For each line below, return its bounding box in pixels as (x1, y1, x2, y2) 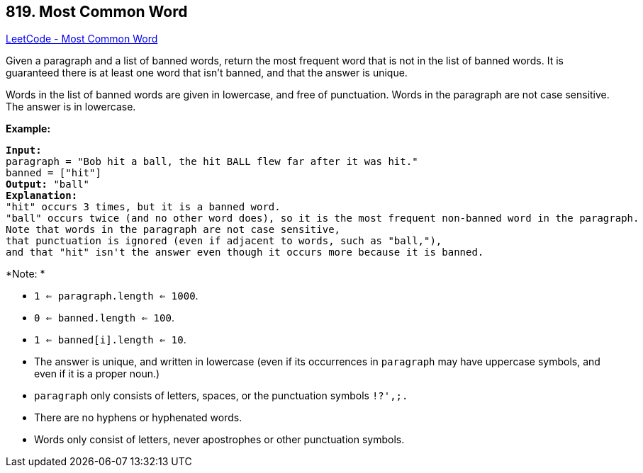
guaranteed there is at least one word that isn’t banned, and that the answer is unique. (6, 67, 408, 79)
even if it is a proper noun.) (34, 367, 160, 380)
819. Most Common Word (6, 3, 188, 21)
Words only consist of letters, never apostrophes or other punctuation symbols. (34, 433, 405, 446)
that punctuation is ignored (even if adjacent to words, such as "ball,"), (6, 235, 442, 247)
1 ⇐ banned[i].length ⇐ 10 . (34, 334, 186, 346)
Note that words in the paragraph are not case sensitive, (6, 224, 341, 236)
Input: (6, 144, 42, 156)
